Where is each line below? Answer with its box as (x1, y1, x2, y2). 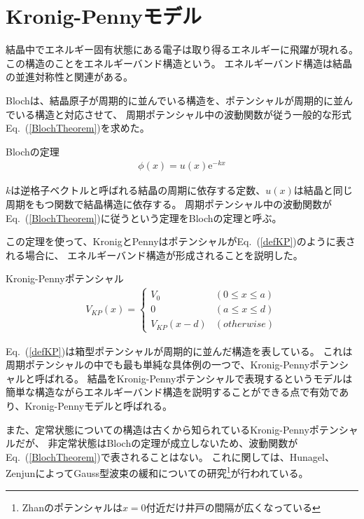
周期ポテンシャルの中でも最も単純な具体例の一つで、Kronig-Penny (6, 357, 310, 372)
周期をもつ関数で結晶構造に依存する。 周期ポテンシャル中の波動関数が (6, 196, 332, 211)
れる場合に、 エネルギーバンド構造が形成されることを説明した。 (6, 247, 303, 262)
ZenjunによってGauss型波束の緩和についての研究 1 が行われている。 (6, 464, 309, 480)
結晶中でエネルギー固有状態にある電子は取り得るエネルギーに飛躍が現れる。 (6, 42, 358, 57)
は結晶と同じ (293, 183, 353, 198)
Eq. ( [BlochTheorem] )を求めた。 (6, 120, 150, 135)
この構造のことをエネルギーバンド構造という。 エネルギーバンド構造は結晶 (6, 55, 352, 70)
